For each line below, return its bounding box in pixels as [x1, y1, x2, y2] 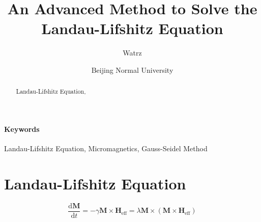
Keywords [4, 123, 40, 134]
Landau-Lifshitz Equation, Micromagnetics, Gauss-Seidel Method [4, 143, 208, 154]
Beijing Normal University [91, 64, 173, 75]
